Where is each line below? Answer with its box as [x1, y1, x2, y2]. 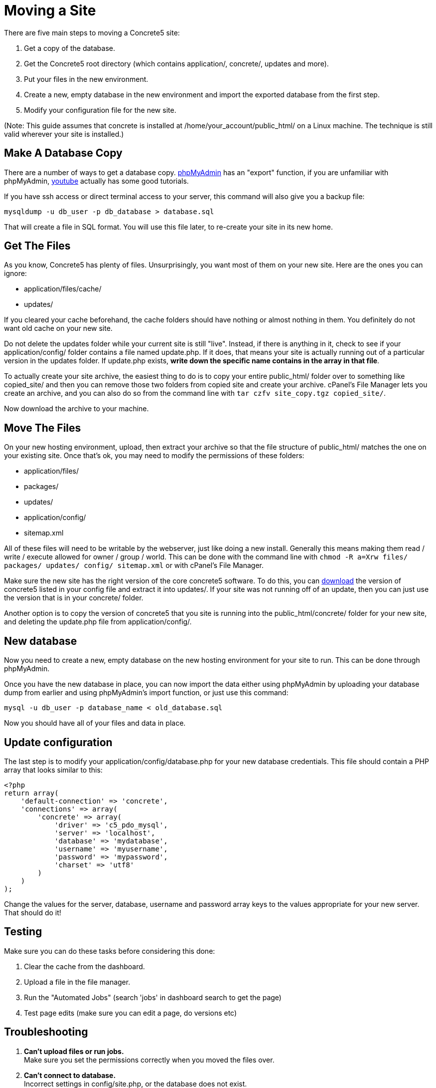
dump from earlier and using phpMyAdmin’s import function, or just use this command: [4, 688, 289, 697]
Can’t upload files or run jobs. [24, 1047, 124, 1056]
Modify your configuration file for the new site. [24, 105, 176, 114]
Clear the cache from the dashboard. [24, 962, 145, 971]
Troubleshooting [4, 1026, 88, 1039]
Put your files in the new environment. [24, 74, 148, 83]
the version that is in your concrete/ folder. [4, 593, 144, 602]
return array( [4, 789, 59, 797]
